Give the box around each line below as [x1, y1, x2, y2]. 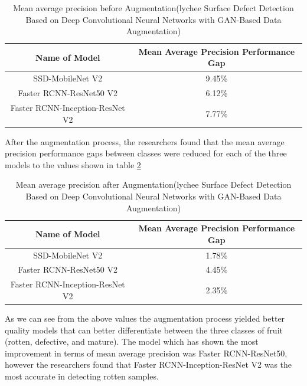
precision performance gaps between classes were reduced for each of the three [5, 147, 287, 159]
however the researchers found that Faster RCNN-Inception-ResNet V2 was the [5, 358, 292, 371]
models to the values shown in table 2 [5, 158, 141, 171]
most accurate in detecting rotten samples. [5, 369, 159, 382]
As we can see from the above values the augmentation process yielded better [5, 312, 285, 324]
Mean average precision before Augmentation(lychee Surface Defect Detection [13, 2, 294, 14]
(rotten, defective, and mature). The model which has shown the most [5, 335, 259, 348]
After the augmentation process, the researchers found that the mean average [5, 135, 285, 148]
